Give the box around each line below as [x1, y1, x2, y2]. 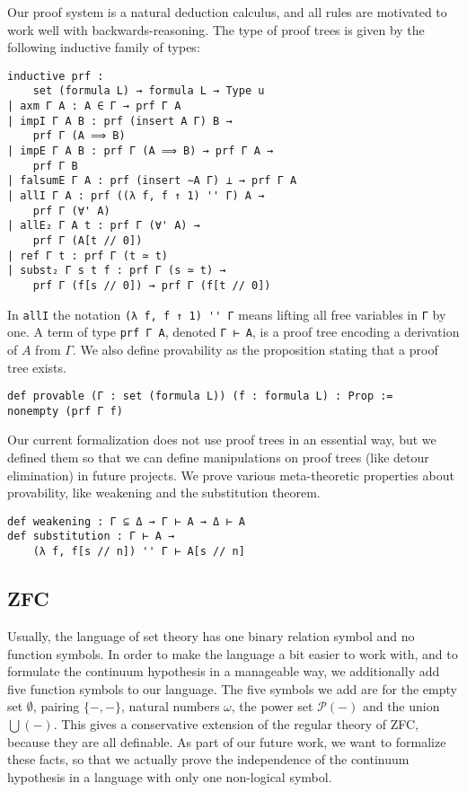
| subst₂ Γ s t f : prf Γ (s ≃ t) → [7, 264, 226, 277]
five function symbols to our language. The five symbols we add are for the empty [7, 679, 457, 698]
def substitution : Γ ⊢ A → [7, 530, 175, 543]
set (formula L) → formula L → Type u [32, 84, 265, 98]
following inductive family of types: [7, 38, 200, 57]
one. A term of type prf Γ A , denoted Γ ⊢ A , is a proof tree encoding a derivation [7, 322, 460, 341]
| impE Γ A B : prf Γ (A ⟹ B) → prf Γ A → [7, 145, 274, 158]
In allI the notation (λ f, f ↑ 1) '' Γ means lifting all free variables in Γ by [7, 304, 446, 323]
